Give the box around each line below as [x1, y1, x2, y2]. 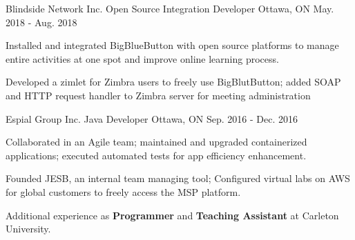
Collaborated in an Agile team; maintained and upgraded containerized [6, 134, 307, 149]
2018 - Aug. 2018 [6, 14, 77, 29]
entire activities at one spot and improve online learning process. [6, 51, 279, 66]
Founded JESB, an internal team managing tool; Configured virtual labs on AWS [6, 171, 350, 186]
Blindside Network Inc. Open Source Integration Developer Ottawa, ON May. [6, 1, 334, 15]
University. [6, 221, 51, 236]
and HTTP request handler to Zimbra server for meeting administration [6, 88, 311, 102]
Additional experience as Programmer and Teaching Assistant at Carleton [6, 208, 339, 222]
